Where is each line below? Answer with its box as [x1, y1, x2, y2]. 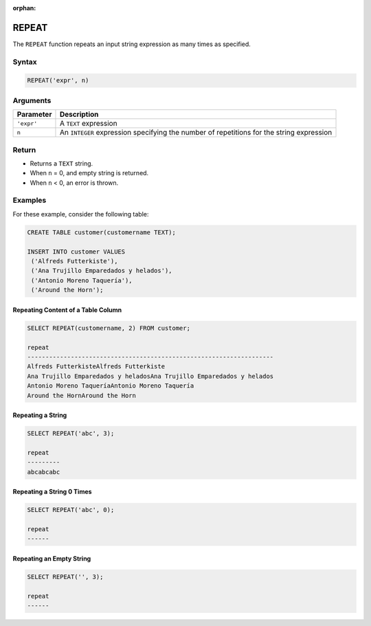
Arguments [12, 96, 52, 105]
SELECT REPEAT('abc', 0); [27, 506, 115, 514]
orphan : [12, 4, 36, 12]
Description [59, 110, 99, 120]
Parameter [16, 110, 52, 120]
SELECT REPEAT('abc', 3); [27, 429, 115, 438]
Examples [12, 196, 47, 205]
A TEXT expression [59, 119, 117, 128]
